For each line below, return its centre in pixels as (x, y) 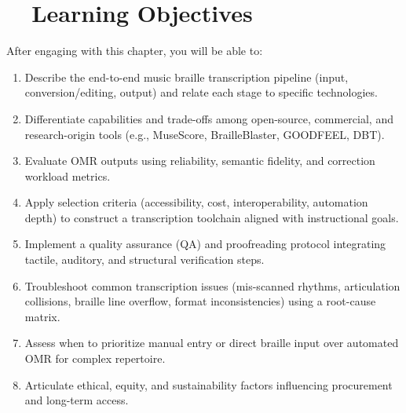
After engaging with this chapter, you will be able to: (135, 51)
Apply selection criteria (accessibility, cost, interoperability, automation (196, 202)
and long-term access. (77, 400)
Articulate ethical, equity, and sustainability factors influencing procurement (208, 384)
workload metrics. (68, 175)
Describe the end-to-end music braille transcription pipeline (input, (187, 77)
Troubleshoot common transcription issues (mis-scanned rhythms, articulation (212, 285)
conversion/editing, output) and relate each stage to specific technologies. (201, 92)
